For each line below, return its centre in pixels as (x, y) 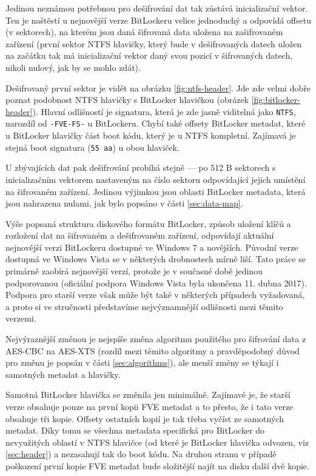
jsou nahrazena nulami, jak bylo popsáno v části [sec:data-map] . (124, 203)
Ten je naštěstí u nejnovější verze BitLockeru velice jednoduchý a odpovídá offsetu (158, 20)
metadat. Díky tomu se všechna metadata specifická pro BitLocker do (135, 430)
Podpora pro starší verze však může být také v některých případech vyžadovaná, (155, 295)
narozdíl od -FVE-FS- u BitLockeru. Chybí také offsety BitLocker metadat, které (156, 123)
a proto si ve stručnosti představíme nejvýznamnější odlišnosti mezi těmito (144, 306)
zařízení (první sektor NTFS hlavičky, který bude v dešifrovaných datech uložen (154, 43)
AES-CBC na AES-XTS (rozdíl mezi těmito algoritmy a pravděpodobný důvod (153, 350)
